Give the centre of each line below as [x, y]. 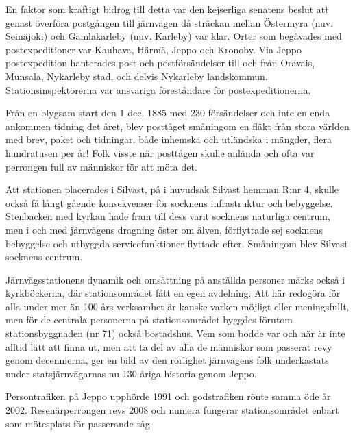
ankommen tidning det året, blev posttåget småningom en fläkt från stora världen [177, 126]
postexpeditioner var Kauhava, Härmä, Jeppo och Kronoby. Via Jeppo [154, 49]
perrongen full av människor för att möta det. [101, 166]
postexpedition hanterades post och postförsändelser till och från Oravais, [160, 63]
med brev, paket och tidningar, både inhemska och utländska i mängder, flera [169, 139]
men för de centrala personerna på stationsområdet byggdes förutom [149, 320]
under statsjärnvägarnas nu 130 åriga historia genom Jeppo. [131, 373]
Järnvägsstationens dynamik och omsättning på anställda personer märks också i [175, 279]
